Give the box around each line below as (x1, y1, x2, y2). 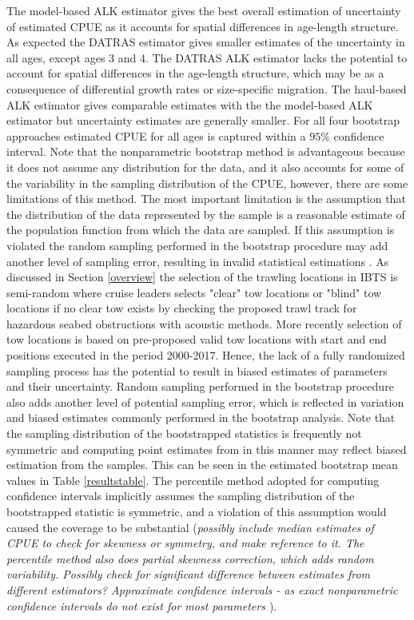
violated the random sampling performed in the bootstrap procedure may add (6, 236, 388, 253)
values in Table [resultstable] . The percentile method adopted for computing (6, 471, 380, 488)
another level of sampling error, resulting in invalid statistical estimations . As (6, 252, 389, 269)
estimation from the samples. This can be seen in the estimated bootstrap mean (6, 456, 398, 473)
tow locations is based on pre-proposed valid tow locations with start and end (6, 331, 387, 348)
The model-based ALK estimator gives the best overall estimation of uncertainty (6, 2, 401, 18)
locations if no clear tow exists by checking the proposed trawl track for (6, 300, 357, 316)
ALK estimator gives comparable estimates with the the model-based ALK (6, 96, 373, 113)
